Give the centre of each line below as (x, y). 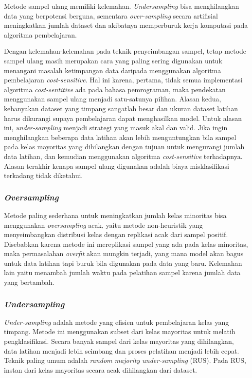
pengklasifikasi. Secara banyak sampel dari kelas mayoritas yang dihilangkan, (119, 341)
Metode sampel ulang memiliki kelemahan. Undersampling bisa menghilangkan (122, 6)
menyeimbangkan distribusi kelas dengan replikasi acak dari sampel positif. (116, 234)
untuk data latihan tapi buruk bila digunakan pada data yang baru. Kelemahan (123, 263)
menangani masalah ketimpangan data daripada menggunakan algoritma (113, 70)
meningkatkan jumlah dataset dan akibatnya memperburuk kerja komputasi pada (126, 25)
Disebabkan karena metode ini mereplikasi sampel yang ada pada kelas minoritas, (126, 244)
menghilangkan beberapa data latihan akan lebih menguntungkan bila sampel (120, 137)
